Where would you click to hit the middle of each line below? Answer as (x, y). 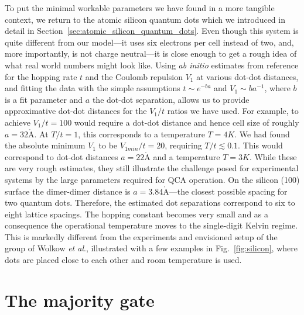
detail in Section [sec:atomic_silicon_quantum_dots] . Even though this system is (152, 31)
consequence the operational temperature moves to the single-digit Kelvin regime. (151, 225)
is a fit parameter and (44, 99)
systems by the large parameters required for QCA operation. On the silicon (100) (152, 179)
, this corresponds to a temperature (141, 134)
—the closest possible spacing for (228, 191)
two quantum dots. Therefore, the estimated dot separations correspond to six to (150, 202)
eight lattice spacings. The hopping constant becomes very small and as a (137, 214)
